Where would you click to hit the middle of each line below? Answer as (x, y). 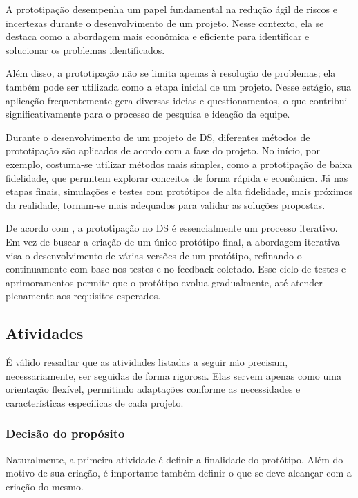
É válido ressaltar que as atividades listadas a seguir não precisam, (147, 362)
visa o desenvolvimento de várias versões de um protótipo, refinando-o (154, 255)
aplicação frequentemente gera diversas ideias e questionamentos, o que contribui (177, 100)
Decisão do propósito (65, 433)
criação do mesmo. (45, 486)
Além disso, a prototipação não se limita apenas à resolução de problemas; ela (171, 73)
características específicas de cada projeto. (95, 402)
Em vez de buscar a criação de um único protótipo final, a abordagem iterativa (173, 241)
